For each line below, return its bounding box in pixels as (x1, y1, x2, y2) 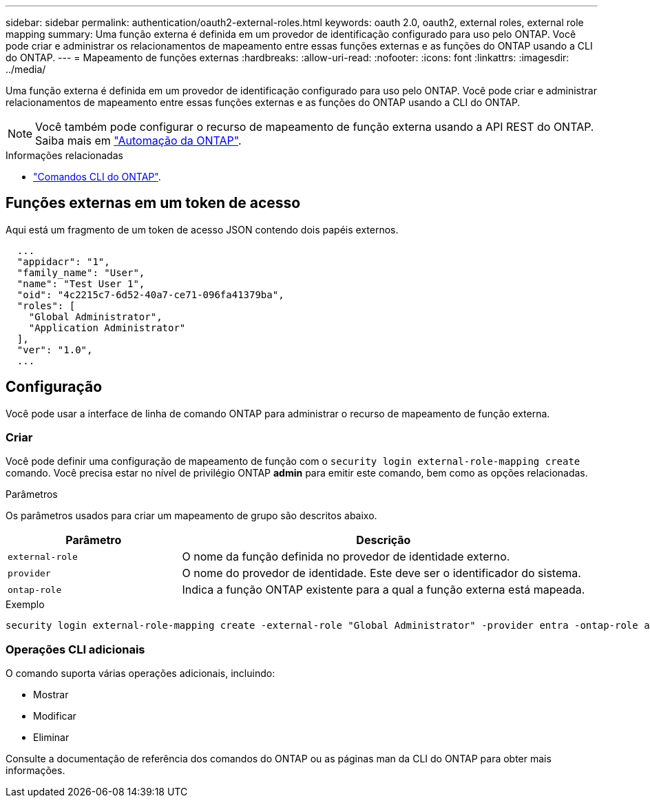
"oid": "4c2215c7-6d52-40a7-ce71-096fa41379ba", (17, 289, 284, 300)
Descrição (356, 533, 411, 547)
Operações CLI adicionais (6, 642, 145, 656)
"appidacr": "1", (17, 255, 110, 267)
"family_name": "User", (17, 267, 145, 278)
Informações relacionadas (6, 149, 123, 161)
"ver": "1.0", (17, 344, 93, 355)
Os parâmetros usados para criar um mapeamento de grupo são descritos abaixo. (6, 510, 377, 522)
